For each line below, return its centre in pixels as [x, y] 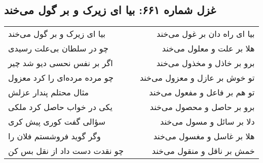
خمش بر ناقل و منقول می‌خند [203, 151]
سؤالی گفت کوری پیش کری [57, 122]
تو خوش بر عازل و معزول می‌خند [197, 78]
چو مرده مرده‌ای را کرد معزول [61, 78]
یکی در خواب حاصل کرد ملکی [60, 107]
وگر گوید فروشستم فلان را [54, 136]
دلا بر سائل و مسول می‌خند [208, 122]
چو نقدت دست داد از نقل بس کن [66, 151]
